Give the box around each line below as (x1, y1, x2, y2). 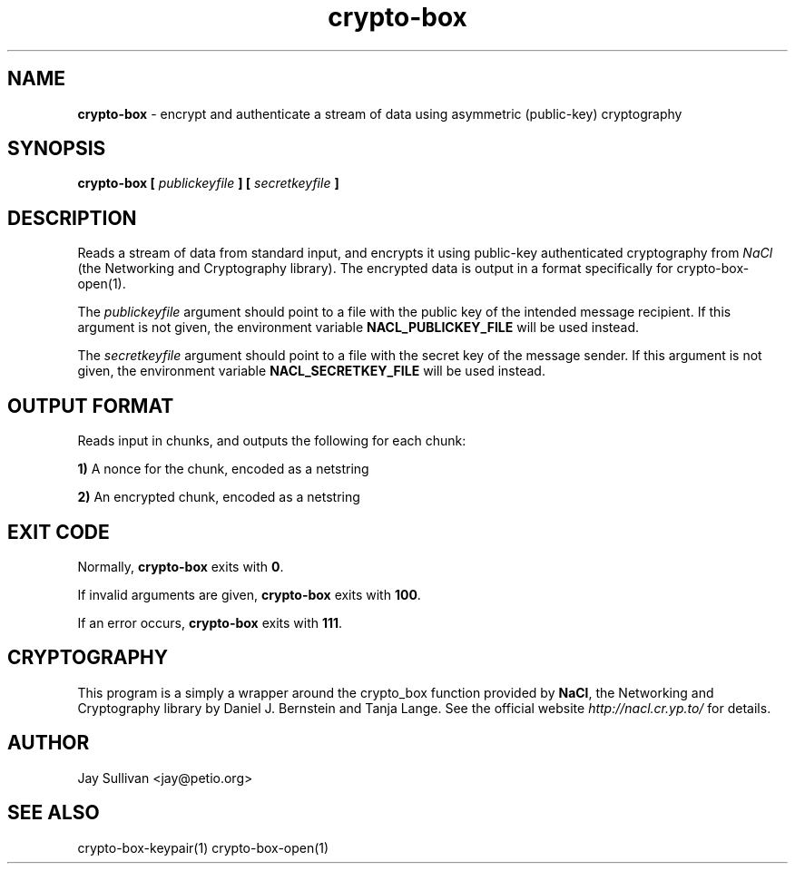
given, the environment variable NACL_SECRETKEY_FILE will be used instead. (77, 363, 545, 379)
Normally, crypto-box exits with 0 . (77, 558, 284, 574)
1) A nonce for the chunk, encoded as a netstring (77, 461, 369, 477)
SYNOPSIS (7, 137, 106, 161)
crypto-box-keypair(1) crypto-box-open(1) (77, 839, 329, 856)
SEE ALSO (7, 801, 100, 825)
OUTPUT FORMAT (7, 394, 174, 417)
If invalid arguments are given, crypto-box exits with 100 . (77, 586, 421, 602)
